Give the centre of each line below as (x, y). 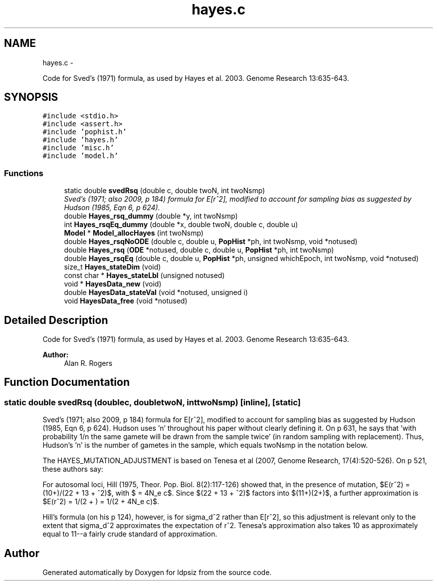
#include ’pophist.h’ (85, 132)
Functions (24, 173)
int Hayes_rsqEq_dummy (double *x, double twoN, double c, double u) (181, 225)
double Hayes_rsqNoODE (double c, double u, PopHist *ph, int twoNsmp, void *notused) (211, 242)
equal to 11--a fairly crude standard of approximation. (130, 534)
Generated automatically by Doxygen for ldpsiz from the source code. (157, 573)
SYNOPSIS (31, 97)
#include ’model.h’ (81, 156)
